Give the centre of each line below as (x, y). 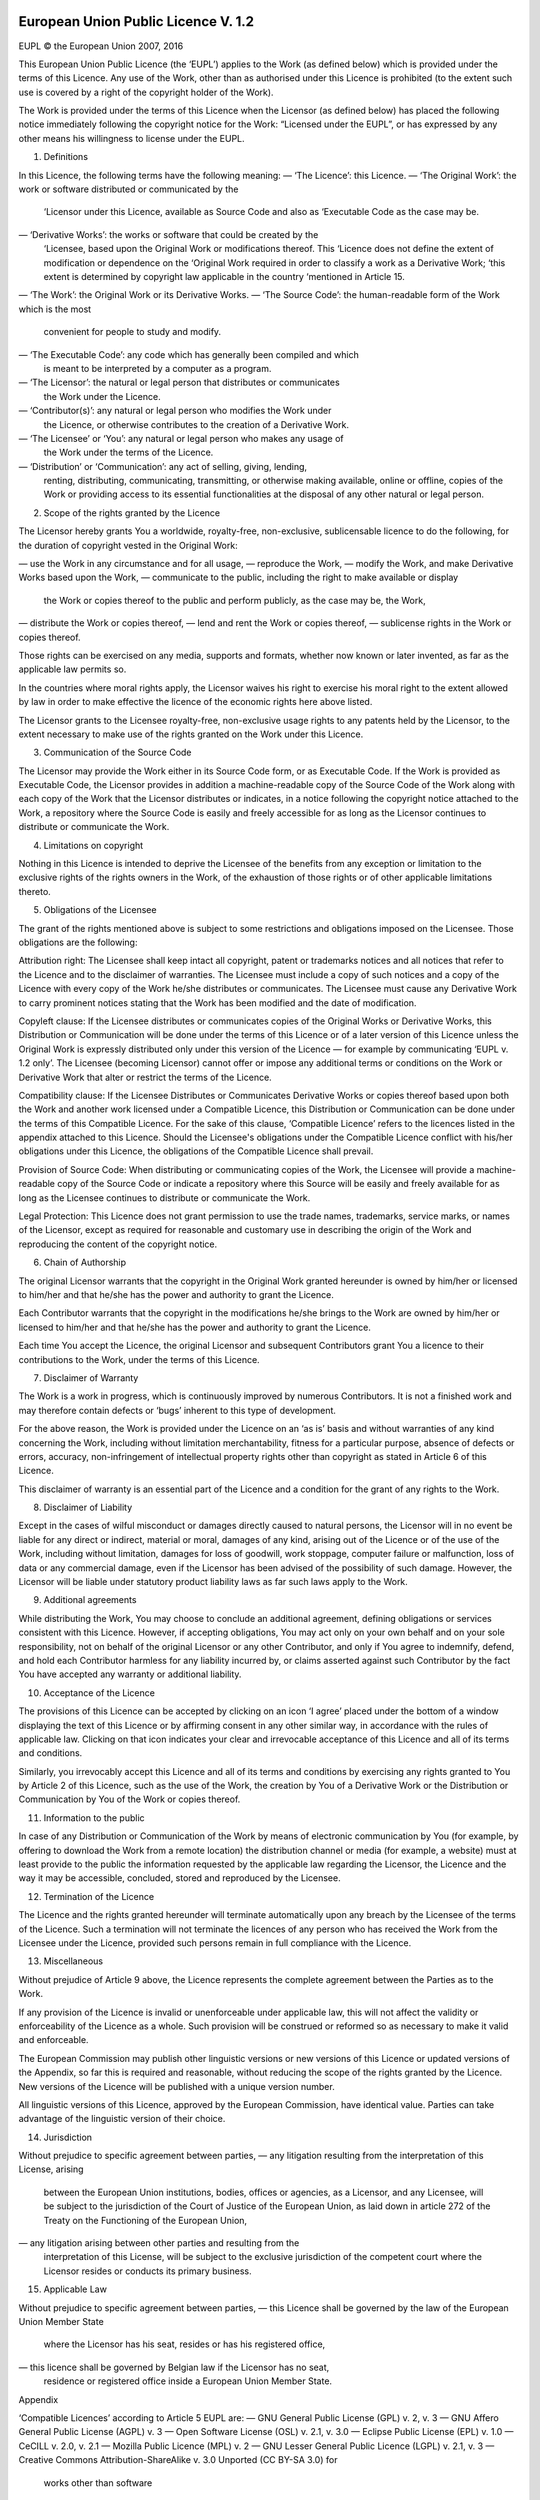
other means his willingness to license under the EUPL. (131, 138)
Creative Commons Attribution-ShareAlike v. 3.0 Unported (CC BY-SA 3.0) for (178, 2460)
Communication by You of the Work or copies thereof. (129, 1799)
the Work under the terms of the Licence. (128, 452)
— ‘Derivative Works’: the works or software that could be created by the (168, 234)
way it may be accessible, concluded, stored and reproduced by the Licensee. (179, 1878)
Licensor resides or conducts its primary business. (147, 2271)
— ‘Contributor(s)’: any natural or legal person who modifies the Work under (175, 411)
